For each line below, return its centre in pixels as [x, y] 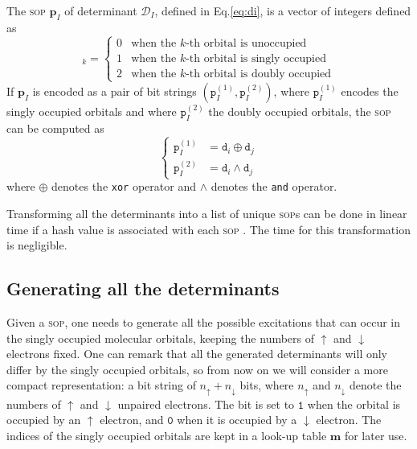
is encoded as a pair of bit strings [114, 91]
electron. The [349, 420]
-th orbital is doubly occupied [259, 74]
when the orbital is [354, 404]
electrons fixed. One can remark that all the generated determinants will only [197, 354]
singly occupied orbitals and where [92, 111]
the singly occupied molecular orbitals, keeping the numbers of [161, 338]
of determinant [101, 10]
